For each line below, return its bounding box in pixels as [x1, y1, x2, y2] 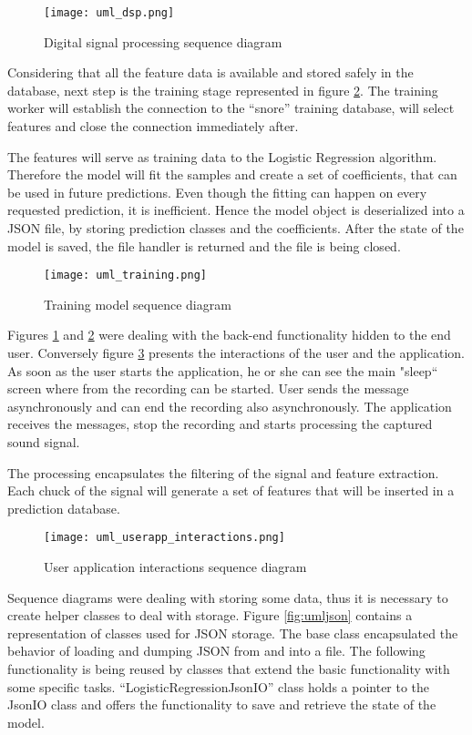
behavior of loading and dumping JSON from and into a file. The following [7, 641, 426, 660]
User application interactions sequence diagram [44, 557, 307, 577]
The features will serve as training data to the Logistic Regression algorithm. [7, 147, 437, 166]
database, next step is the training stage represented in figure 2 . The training [7, 80, 438, 99]
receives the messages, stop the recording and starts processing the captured [7, 414, 433, 434]
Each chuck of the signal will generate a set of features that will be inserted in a [7, 481, 455, 500]
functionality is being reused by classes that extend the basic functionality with [7, 659, 450, 678]
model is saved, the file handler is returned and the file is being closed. [7, 236, 401, 255]
